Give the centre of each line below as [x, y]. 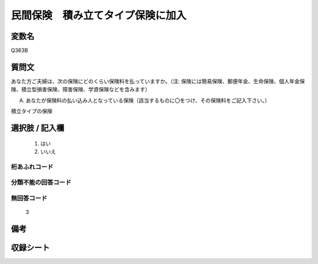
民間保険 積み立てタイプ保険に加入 [99, 15]
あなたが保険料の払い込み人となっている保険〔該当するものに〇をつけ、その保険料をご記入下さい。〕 [148, 100]
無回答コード [29, 198]
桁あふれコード [32, 167]
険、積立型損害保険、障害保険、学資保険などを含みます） [80, 90]
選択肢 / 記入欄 [38, 128]
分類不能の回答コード [41, 183]
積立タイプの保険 [32, 111]
